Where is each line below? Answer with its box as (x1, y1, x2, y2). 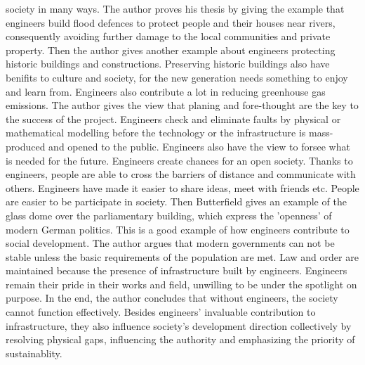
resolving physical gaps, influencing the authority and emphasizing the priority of (6, 332, 355, 347)
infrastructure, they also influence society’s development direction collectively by (6, 318, 352, 333)
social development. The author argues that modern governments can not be (6, 236, 335, 250)
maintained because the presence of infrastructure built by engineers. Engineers (6, 263, 347, 278)
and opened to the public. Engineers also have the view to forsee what (48, 139, 350, 153)
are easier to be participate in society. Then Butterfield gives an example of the (6, 194, 347, 209)
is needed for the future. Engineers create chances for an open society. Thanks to (6, 153, 353, 167)
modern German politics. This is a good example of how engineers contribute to (6, 222, 350, 236)
